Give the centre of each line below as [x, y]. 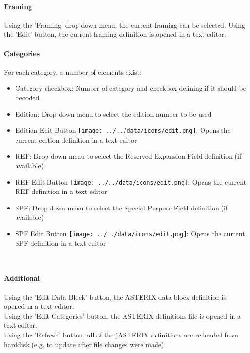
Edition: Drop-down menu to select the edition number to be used [113, 114]
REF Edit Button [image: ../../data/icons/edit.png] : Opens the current [131, 182]
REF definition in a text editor [61, 191]
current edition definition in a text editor [76, 139]
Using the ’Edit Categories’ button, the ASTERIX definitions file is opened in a [123, 315]
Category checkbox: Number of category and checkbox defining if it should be [131, 88]
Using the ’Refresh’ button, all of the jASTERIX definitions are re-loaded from [121, 335]
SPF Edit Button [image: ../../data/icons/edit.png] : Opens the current [130, 233]
